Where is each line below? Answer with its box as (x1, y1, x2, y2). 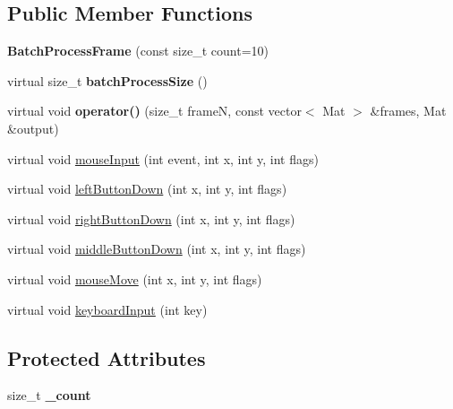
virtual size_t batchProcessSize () (7, 71, 208, 90)
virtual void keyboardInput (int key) (7, 300, 208, 318)
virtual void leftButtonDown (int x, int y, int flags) (7, 179, 287, 198)
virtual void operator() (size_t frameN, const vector (7, 101, 302, 120)
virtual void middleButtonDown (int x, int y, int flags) (7, 239, 306, 258)
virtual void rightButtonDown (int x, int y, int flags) (7, 209, 295, 228)
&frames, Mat (370, 101, 447, 120)
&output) (7, 118, 59, 137)
